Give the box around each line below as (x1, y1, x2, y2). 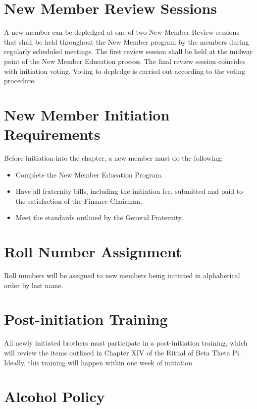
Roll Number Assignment (4, 241, 182, 262)
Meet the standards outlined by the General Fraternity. (15, 212, 183, 223)
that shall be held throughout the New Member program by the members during (4, 36, 249, 47)
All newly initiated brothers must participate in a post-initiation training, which (4, 338, 248, 348)
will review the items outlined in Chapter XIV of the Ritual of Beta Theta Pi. (4, 348, 241, 357)
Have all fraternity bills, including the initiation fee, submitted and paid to (15, 186, 243, 196)
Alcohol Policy (4, 386, 105, 407)
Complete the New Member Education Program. (15, 169, 163, 179)
